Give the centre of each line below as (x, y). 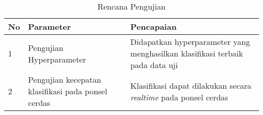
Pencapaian (154, 26)
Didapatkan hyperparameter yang (190, 42)
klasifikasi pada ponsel (68, 91)
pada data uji (154, 65)
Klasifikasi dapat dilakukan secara (191, 85)
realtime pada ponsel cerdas (179, 97)
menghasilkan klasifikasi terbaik (187, 53)
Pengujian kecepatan (64, 79)
